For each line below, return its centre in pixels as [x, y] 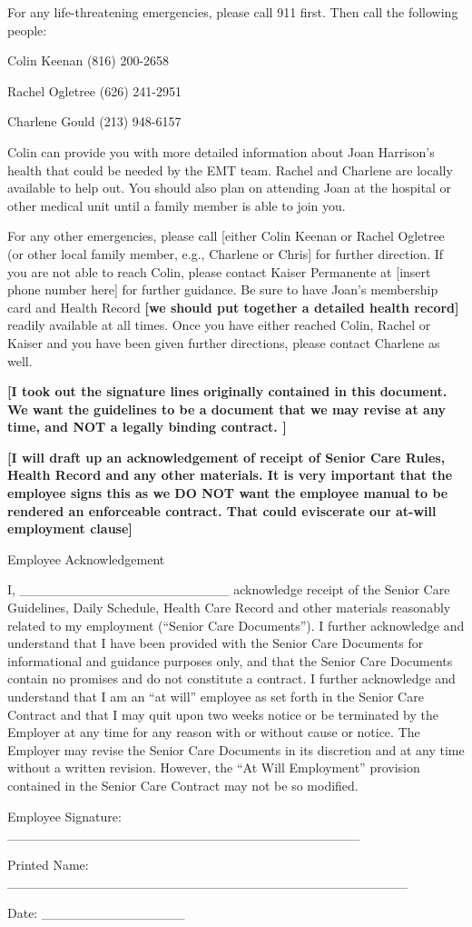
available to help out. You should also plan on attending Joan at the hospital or [229, 188]
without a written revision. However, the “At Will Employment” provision [214, 768]
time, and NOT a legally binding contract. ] [147, 427]
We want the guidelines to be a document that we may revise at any [226, 409]
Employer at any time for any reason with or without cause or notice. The [214, 732]
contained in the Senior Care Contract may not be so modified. [183, 785]
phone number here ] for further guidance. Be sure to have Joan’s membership [223, 289]
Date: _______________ [96, 912]
